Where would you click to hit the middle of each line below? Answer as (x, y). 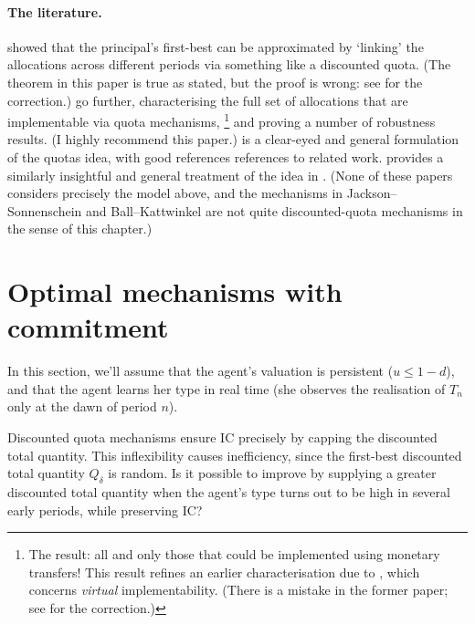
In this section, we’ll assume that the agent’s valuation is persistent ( (201, 371)
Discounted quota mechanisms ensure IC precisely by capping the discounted (222, 437)
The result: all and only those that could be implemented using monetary (234, 554)
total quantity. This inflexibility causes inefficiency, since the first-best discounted (235, 455)
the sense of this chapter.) (80, 229)
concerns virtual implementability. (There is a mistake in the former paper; (238, 590)
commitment (88, 327)
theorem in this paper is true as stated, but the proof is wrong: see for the (215, 82)
